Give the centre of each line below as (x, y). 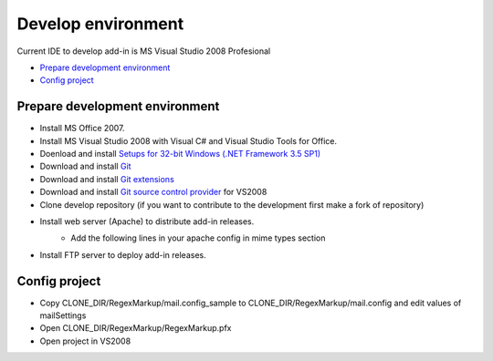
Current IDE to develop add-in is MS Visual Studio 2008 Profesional (144, 51)
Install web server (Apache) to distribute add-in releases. (147, 221)
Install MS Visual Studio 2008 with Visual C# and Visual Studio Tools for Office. (189, 140)
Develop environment (100, 24)
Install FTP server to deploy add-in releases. (123, 254)
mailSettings (63, 315)
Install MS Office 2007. (82, 129)
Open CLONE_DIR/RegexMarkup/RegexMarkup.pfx (136, 328)
